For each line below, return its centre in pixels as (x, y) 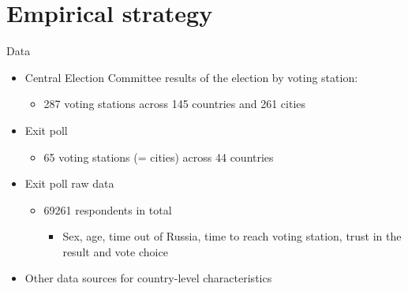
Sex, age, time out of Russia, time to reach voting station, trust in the (232, 236)
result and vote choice (115, 251)
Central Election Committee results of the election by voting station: (191, 77)
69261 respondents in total (108, 209)
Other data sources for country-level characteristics (148, 278)
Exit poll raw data (69, 183)
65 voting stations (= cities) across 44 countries (159, 157)
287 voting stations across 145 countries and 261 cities (175, 104)
